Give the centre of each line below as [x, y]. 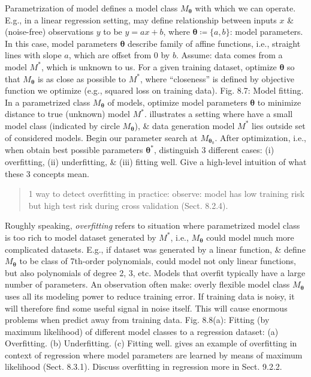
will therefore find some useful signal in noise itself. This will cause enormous [146, 308]
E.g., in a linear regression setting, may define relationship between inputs [141, 20]
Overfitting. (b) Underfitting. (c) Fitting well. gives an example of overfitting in [151, 343]
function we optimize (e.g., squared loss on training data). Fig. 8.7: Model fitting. [154, 90]
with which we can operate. [245, 8]
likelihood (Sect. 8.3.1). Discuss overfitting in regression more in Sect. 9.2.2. [144, 366]
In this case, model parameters [61, 43]
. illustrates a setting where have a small [218, 114]
